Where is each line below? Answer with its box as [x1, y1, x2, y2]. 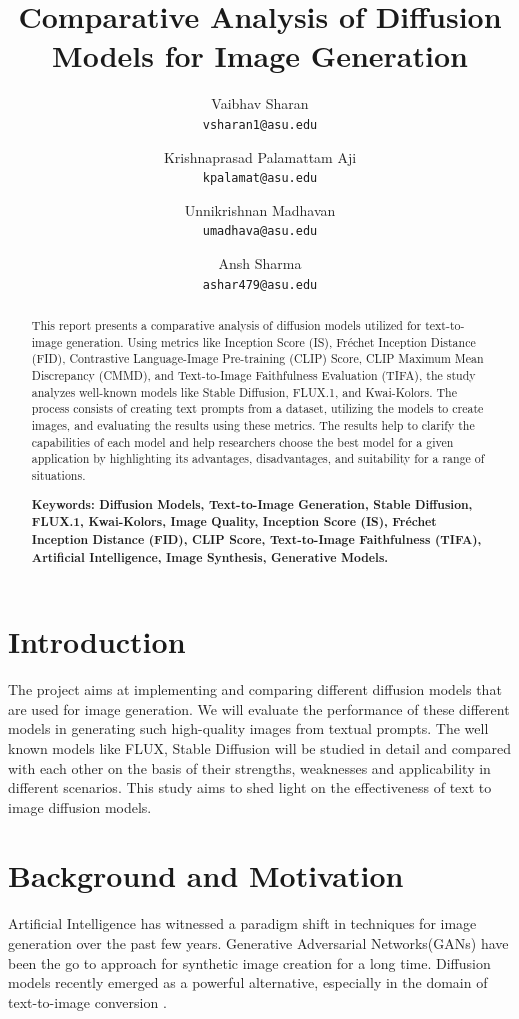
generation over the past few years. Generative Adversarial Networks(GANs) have [8, 933, 509, 953]
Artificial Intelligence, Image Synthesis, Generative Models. [31, 548, 389, 566]
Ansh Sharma [218, 253, 302, 274]
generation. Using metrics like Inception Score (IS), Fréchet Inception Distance [66, 333, 476, 350]
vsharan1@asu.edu [202, 117, 318, 132]
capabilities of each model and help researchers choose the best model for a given [31, 433, 454, 450]
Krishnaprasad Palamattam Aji [163, 146, 357, 167]
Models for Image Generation [52, 35, 468, 76]
